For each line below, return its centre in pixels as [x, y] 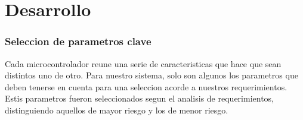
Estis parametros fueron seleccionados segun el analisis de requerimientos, [139, 98]
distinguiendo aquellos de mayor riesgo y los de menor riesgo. [117, 110]
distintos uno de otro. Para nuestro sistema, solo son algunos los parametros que [151, 75]
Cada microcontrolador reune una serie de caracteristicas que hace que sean [143, 63]
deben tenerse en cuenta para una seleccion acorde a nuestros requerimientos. [146, 86]
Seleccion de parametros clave [78, 41]
